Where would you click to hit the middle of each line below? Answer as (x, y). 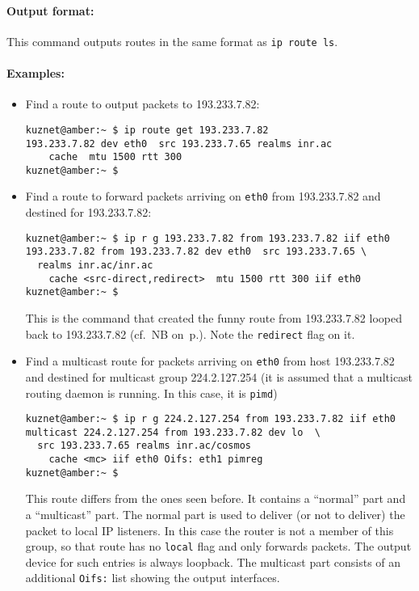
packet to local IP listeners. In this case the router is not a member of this (209, 530)
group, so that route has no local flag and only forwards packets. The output (218, 546)
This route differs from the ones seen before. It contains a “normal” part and (216, 498)
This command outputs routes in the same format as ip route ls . (172, 41)
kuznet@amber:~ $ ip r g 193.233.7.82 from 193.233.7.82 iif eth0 (207, 238)
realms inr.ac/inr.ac (95, 266)
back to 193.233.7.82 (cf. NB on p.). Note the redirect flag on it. (190, 333)
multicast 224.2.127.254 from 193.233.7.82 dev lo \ (173, 432)
